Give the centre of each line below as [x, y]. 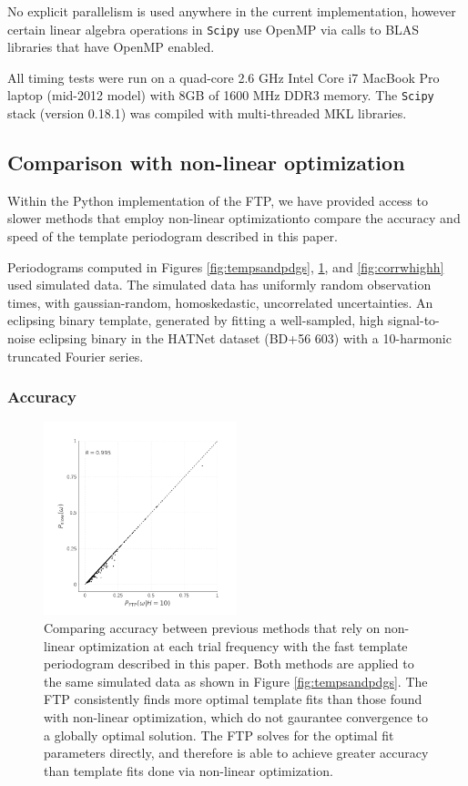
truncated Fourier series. [76, 356]
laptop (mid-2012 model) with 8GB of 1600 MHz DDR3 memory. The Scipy [221, 95]
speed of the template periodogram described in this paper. [173, 236]
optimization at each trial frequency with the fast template [243, 645]
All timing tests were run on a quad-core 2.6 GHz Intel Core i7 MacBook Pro [224, 77]
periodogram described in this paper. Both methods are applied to [229, 664]
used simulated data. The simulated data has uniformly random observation [219, 285]
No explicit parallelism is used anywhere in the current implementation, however [232, 11]
